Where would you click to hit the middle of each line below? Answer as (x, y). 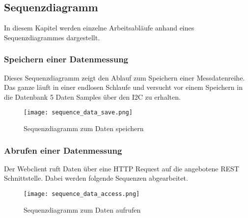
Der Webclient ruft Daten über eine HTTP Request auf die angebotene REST (122, 168)
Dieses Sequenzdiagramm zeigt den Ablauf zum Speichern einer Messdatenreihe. (124, 77)
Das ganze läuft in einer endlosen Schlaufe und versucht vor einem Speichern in (123, 87)
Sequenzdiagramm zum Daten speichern (84, 128)
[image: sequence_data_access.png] (82, 194)
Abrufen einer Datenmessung (63, 150)
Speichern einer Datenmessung (66, 59)
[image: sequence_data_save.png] (78, 113)
